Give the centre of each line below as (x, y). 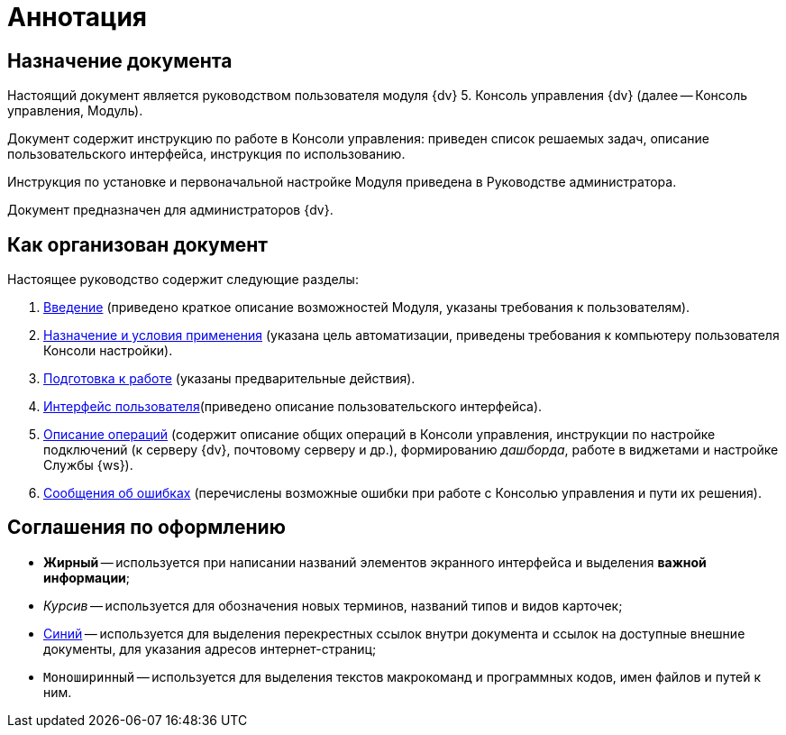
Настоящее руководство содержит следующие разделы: (183, 280)
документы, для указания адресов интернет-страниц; (210, 648)
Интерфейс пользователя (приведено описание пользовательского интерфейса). (293, 407)
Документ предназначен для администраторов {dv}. (170, 210)
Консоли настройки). (108, 351)
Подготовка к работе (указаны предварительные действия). (229, 379)
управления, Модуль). (75, 111)
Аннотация (77, 17)
